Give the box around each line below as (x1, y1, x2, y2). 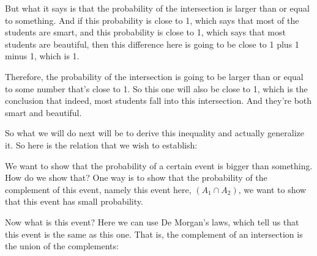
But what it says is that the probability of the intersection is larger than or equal (5, 2, 310, 14)
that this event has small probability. (5, 195, 143, 208)
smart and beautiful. (5, 106, 82, 119)
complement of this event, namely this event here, (5, 183, 192, 196)
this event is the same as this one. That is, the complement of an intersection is (5, 227, 303, 240)
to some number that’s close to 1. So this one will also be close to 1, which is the (5, 82, 308, 95)
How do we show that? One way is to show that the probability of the (5, 171, 267, 184)
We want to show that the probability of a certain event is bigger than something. (5, 159, 313, 172)
